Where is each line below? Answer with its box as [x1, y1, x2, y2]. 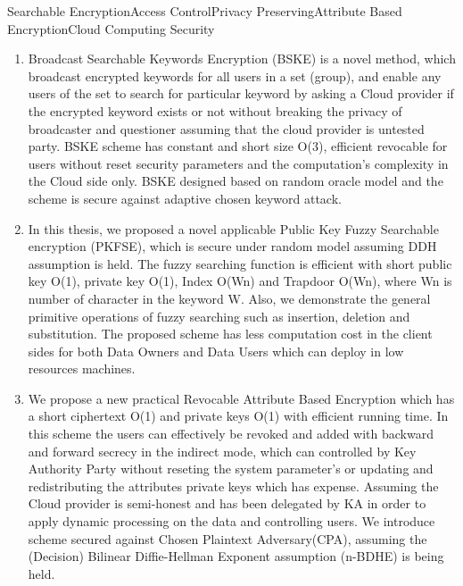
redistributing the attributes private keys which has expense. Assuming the [28, 476, 439, 495]
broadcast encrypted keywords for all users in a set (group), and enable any [28, 66, 442, 85]
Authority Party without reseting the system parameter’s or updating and [28, 459, 434, 478]
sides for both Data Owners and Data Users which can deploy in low [28, 341, 404, 360]
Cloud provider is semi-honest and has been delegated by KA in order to [28, 494, 426, 513]
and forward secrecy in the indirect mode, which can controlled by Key [28, 441, 417, 460]
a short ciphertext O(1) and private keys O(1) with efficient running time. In [28, 406, 449, 425]
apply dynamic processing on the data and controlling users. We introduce [28, 512, 435, 531]
